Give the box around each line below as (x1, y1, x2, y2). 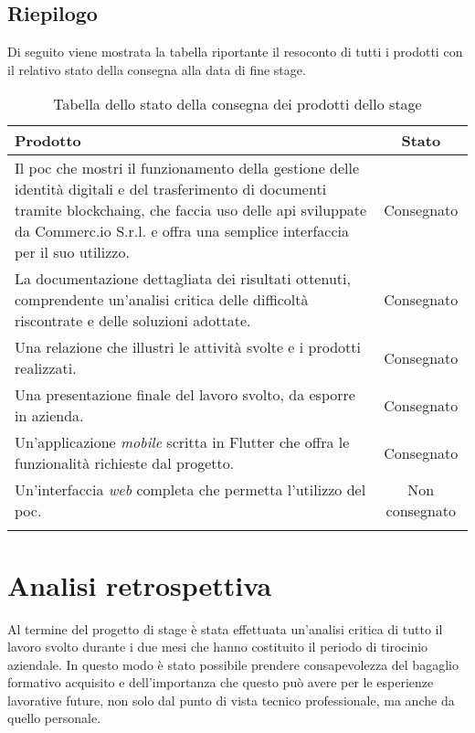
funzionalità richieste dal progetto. (15, 452, 235, 474)
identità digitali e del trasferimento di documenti (15, 178, 327, 200)
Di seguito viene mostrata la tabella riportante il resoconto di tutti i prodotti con (7, 42, 463, 61)
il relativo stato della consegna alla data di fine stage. (7, 59, 306, 79)
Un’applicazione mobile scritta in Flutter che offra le (15, 431, 350, 453)
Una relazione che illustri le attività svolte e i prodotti (15, 336, 361, 358)
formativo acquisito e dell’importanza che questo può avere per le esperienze (7, 673, 434, 692)
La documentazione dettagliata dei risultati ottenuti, (15, 268, 351, 290)
